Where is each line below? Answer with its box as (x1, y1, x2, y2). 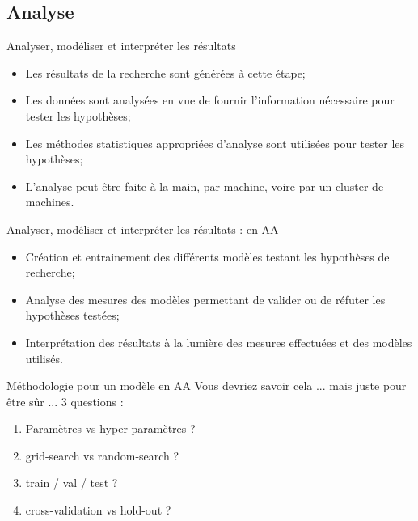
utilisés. (25, 349, 63, 366)
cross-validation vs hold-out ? (25, 502, 171, 519)
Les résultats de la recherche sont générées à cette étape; (25, 64, 306, 81)
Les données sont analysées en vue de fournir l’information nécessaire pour (25, 91, 395, 108)
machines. (25, 193, 74, 210)
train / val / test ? (25, 474, 118, 491)
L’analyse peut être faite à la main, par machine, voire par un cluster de (25, 177, 384, 194)
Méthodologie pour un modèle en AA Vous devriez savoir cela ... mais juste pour (6, 377, 407, 394)
